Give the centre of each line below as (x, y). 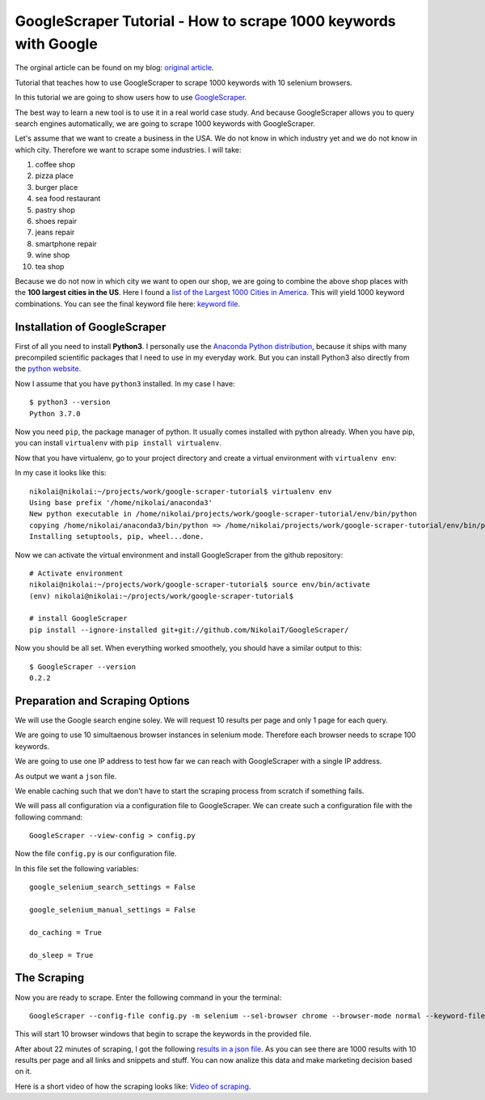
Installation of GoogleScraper (91, 327)
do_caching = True (66, 932)
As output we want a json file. (66, 776)
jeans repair (55, 232)
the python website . (48, 369)
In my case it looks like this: (61, 473)
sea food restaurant (68, 199)
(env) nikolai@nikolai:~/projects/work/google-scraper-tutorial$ (162, 596)
